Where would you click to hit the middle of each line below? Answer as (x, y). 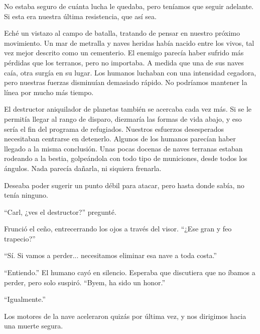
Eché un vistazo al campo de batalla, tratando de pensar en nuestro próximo (122, 33)
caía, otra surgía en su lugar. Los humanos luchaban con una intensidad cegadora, (130, 72)
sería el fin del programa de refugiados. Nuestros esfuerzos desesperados (114, 129)
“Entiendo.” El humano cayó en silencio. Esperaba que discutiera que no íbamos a (130, 272)
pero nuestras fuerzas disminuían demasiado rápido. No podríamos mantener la (126, 82)
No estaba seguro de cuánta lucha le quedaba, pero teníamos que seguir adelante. (129, 6)
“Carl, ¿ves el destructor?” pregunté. (60, 212)
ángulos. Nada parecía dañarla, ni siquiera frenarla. (83, 168)
